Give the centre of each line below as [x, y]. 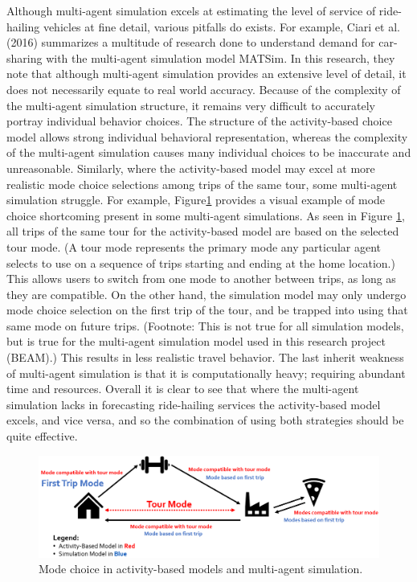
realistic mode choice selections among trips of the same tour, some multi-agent [202, 184]
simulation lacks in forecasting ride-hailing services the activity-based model [194, 404]
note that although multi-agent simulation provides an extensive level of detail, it [206, 74]
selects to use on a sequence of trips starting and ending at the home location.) [201, 262]
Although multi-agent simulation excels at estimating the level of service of [191, 10]
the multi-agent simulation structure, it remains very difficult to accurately [191, 105]
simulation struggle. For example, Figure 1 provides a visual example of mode [196, 200]
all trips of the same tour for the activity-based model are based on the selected [203, 231]
